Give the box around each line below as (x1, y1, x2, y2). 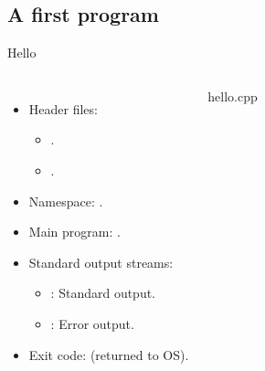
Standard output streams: (28, 252, 174, 271)
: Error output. (50, 313, 134, 333)
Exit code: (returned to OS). (28, 344, 189, 364)
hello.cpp (207, 86, 258, 105)
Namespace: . (28, 191, 103, 210)
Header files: (28, 99, 98, 118)
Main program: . (28, 222, 121, 241)
